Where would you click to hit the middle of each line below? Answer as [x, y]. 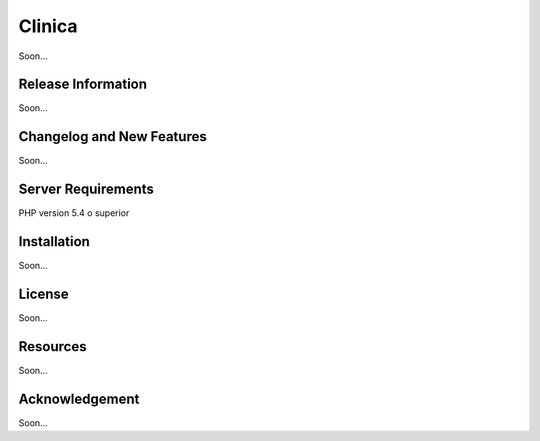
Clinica [48, 26]
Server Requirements [86, 189]
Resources [52, 346]
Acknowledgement [79, 398]
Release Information [83, 84]
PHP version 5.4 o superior [74, 213]
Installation [54, 241]
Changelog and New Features [112, 136]
